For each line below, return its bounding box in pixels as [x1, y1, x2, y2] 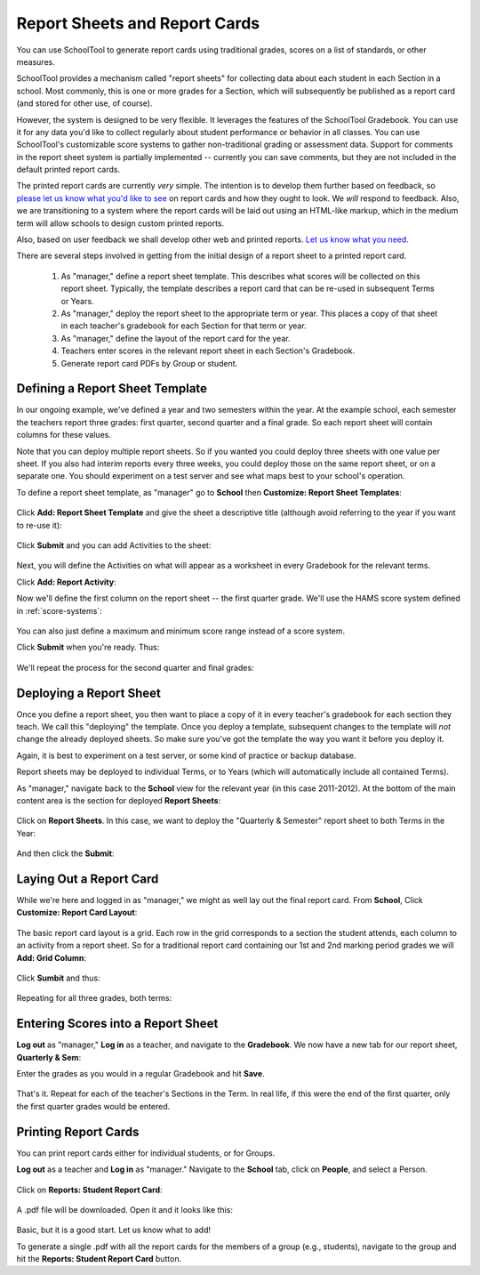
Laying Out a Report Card [16, 871, 159, 886]
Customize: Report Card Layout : [16, 908, 138, 918]
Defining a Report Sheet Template [16, 381, 208, 396]
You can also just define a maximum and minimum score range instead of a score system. [16, 625, 346, 636]
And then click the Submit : [16, 848, 115, 859]
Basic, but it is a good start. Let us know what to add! [16, 1224, 212, 1236]
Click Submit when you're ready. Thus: [16, 642, 160, 653]
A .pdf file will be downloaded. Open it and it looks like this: [16, 1204, 233, 1214]
